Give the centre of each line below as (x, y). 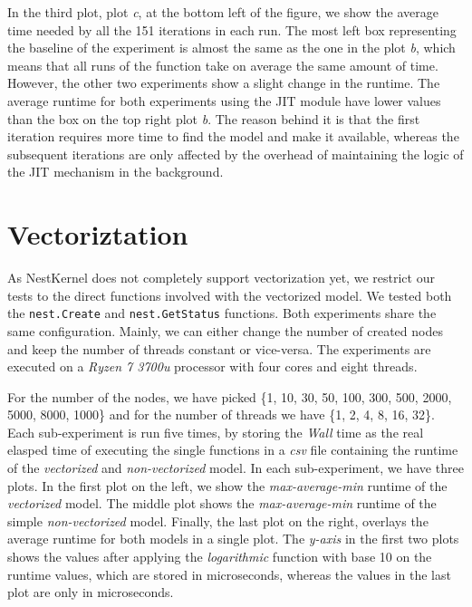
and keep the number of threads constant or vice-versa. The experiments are (219, 348)
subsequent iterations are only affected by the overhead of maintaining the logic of (236, 154)
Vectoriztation (98, 234)
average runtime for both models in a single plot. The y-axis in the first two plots (233, 539)
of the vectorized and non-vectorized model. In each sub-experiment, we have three (236, 468)
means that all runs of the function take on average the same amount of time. (223, 65)
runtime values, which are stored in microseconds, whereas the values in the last (229, 574)
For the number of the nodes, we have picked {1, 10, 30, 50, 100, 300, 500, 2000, (230, 396)
